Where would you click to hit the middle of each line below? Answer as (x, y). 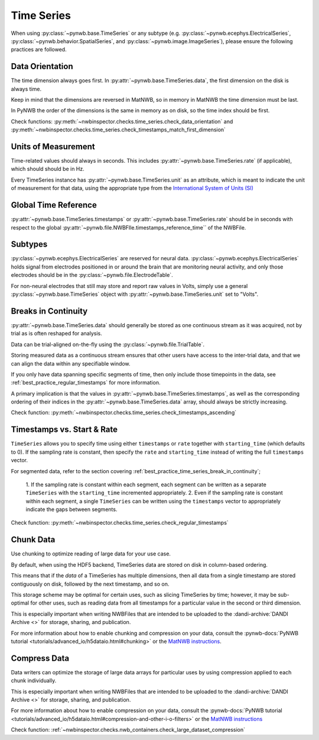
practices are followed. (39, 50)
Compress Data (40, 658)
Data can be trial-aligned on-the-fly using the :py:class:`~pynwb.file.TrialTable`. (108, 344)
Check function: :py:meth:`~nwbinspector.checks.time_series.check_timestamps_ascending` (123, 413)
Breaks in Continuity (49, 311)
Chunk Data (33, 540)
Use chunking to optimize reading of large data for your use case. (91, 554)
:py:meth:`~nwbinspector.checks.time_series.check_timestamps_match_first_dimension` (118, 130)
